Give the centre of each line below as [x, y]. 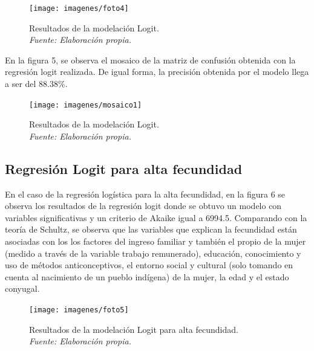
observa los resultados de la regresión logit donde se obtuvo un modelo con [143, 206]
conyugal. [22, 288]
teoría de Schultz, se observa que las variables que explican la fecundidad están [151, 229]
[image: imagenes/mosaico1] [86, 105]
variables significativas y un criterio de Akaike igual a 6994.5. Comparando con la [156, 217]
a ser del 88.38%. [36, 84]
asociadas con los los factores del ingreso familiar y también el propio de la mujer [155, 241]
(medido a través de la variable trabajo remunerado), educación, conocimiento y [153, 253]
